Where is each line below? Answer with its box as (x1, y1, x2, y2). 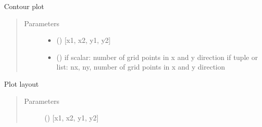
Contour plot (4, 1, 45, 11)
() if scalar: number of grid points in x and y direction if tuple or (56, 51, 258, 62)
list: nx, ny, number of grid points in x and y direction (56, 61, 226, 72)
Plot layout (4, 78, 39, 89)
